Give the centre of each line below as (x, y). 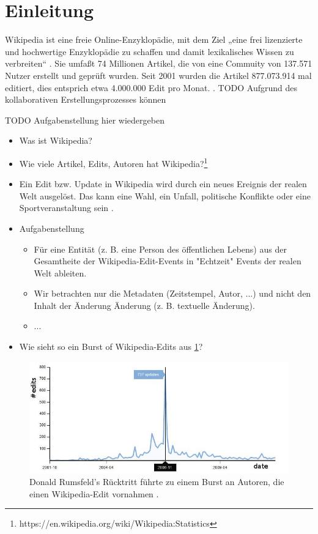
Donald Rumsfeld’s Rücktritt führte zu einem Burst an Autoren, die (157, 482)
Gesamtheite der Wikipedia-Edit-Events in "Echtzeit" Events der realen (168, 261)
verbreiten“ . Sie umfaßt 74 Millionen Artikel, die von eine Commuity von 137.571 (159, 63)
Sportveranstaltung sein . (66, 208)
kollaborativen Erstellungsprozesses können (86, 99)
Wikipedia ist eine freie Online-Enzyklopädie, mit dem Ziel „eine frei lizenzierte (154, 39)
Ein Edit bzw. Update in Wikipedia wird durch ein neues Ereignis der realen (163, 184)
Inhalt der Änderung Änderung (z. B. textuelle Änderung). (144, 305)
